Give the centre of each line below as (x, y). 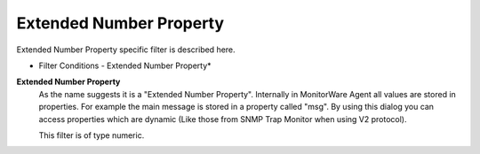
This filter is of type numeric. (92, 135)
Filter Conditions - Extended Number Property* (125, 65)
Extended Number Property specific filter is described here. (126, 50)
